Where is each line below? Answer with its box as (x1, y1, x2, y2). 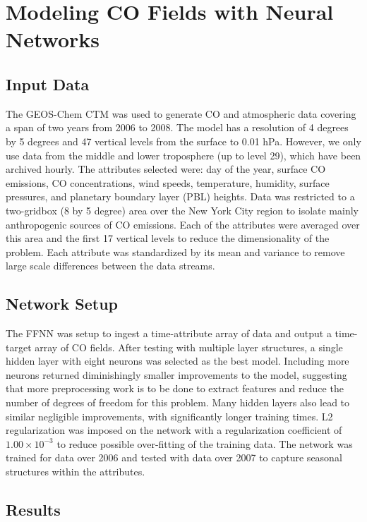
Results (6, 499, 61, 521)
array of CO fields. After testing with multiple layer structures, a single (35, 339, 343, 354)
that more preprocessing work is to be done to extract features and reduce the (6, 381, 344, 396)
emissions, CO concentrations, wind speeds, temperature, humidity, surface (6, 175, 330, 190)
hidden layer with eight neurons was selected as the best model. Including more (6, 353, 349, 368)
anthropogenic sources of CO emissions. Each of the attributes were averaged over (6, 217, 360, 231)
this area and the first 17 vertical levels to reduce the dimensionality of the (6, 231, 330, 245)
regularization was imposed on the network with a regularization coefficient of (6, 423, 342, 437)
